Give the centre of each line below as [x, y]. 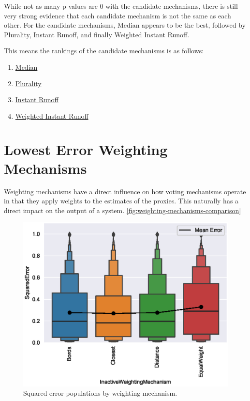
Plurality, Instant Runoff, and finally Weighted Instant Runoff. [97, 34]
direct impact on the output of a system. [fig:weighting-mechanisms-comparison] [123, 210]
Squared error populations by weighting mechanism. [100, 393]
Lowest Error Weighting [86, 149]
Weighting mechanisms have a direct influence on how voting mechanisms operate [125, 191]
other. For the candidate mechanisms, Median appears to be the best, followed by [125, 25]
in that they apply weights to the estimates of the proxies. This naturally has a [121, 201]
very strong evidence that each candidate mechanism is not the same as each [118, 15]
